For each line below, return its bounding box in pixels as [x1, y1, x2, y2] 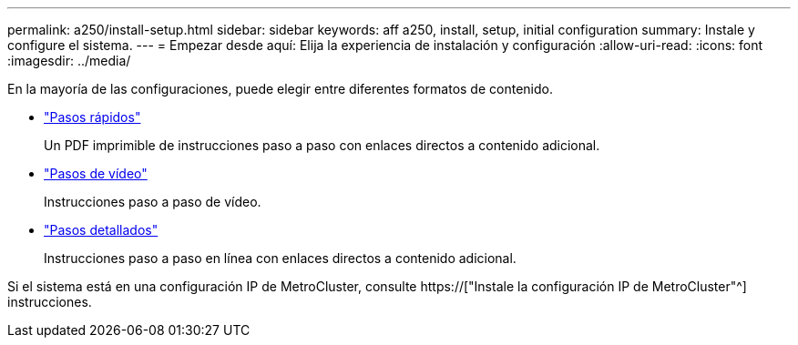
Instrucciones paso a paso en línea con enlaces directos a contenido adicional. [44, 250, 517, 266]
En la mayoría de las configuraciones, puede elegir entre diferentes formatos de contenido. [7, 81, 553, 96]
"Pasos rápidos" [44, 109, 141, 125]
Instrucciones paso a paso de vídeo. [44, 194, 261, 209]
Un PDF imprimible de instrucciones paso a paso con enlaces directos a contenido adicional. [44, 137, 600, 153]
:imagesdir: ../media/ [7, 53, 131, 68]
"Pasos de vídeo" [44, 166, 148, 181]
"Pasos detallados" [44, 222, 159, 238]
